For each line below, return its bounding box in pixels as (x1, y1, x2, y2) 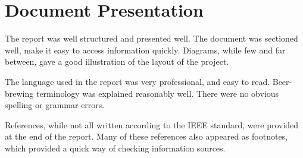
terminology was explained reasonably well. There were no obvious (36, 87, 279, 99)
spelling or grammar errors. (5, 99, 105, 111)
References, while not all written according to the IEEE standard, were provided (5, 118, 299, 131)
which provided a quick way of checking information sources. (5, 141, 226, 154)
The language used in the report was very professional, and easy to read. (5, 75, 270, 87)
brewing (5, 87, 34, 99)
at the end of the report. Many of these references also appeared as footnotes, (5, 130, 288, 143)
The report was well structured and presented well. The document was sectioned (5, 32, 298, 45)
